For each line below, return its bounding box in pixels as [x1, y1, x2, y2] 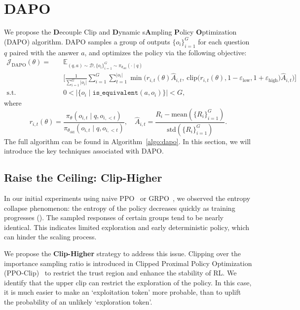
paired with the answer [9, 47, 79, 57]
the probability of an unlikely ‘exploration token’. [4, 296, 152, 307]
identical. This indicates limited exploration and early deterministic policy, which [4, 222, 249, 232]
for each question [198, 36, 250, 46]
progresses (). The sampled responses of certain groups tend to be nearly [4, 212, 224, 223]
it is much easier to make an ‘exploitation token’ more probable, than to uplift [4, 287, 241, 297]
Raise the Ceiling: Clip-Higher [4, 170, 162, 185]
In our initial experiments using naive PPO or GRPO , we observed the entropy [4, 193, 251, 203]
